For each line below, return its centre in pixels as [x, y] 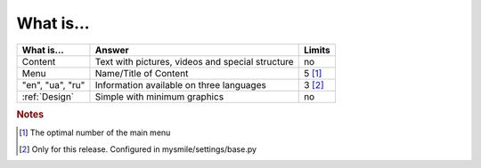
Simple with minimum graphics [159, 96]
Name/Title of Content [142, 73]
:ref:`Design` [48, 96]
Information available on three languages [180, 84]
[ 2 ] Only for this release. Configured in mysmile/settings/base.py [138, 149]
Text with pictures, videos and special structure [194, 61]
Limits [317, 50]
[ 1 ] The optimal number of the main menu [95, 132]
